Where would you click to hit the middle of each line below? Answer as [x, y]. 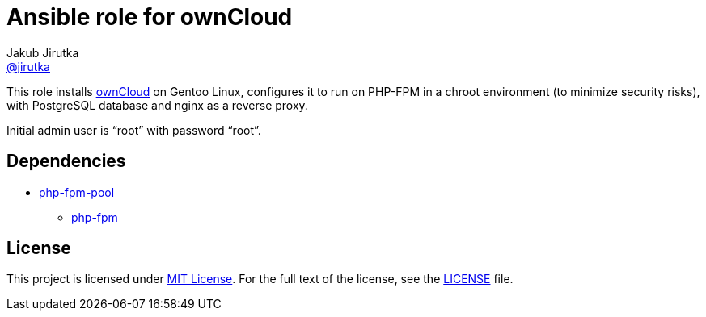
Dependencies [66, 161]
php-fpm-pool [77, 192]
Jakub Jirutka [43, 52]
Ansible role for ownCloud [150, 17]
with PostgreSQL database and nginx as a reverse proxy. [157, 105]
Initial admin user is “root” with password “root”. [134, 130]
